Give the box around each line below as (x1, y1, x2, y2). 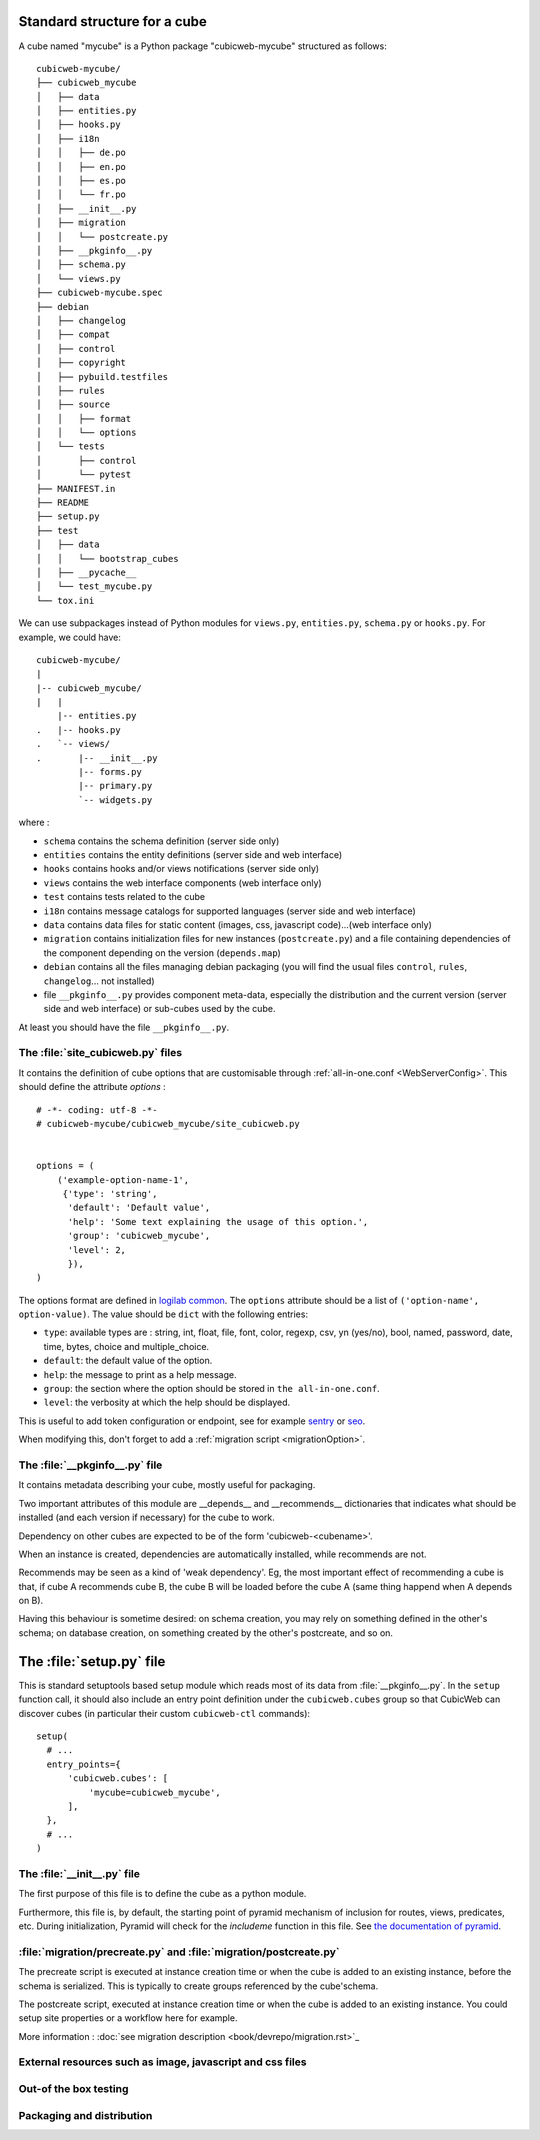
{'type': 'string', (62, 1188, 158, 1199)
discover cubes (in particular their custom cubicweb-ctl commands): (18, 1707, 310, 1719)
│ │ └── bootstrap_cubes (36, 553, 179, 564)
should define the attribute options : (18, 1081, 167, 1093)
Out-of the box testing (18, 2082, 129, 2096)
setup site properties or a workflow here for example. (18, 2012, 238, 2024)
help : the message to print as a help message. (43, 1368, 237, 1380)
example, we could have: (18, 631, 122, 643)
